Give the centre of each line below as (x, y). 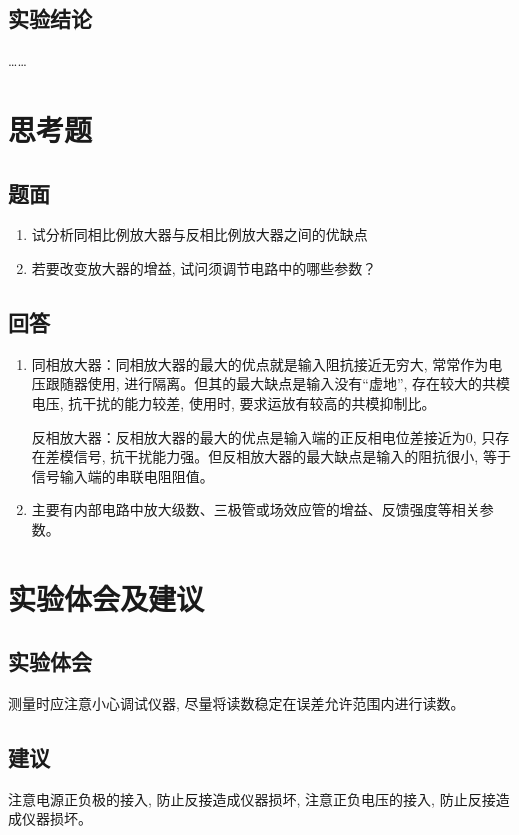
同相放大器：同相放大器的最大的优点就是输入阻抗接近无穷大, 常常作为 (260, 363)
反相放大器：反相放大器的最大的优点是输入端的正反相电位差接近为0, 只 (263, 436)
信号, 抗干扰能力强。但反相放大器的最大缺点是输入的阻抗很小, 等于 (292, 456)
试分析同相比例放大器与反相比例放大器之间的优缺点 (199, 234)
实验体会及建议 (106, 597)
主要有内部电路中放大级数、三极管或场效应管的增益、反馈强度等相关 (255, 509)
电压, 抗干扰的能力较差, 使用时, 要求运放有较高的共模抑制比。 (233, 402)
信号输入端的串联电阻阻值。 (122, 475)
